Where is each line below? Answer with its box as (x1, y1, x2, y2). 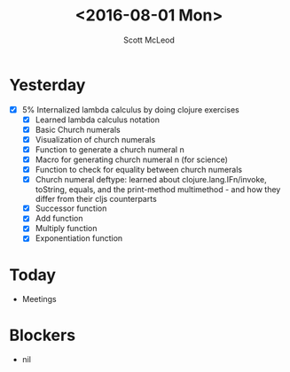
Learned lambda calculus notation (35, 114, 161, 125)
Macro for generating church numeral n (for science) (35, 154, 229, 165)
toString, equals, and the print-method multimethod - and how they (35, 184, 281, 195)
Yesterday (9, 74, 86, 95)
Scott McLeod (122, 35, 176, 45)
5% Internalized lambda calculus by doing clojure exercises (21, 104, 239, 115)
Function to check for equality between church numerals (35, 165, 242, 175)
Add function (35, 213, 83, 224)
